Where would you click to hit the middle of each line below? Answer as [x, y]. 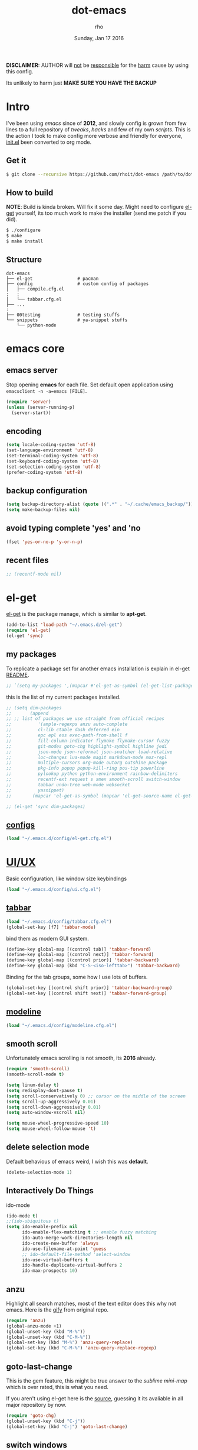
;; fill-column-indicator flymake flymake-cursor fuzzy [88, 741]
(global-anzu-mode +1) [34, 1326]
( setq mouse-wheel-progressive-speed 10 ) [58, 1123]
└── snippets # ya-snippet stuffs [67, 320]
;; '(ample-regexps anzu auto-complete [67, 724]
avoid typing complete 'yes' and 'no [73, 528]
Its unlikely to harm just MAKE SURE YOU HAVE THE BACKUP [82, 83]
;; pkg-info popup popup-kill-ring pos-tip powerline [85, 768]
